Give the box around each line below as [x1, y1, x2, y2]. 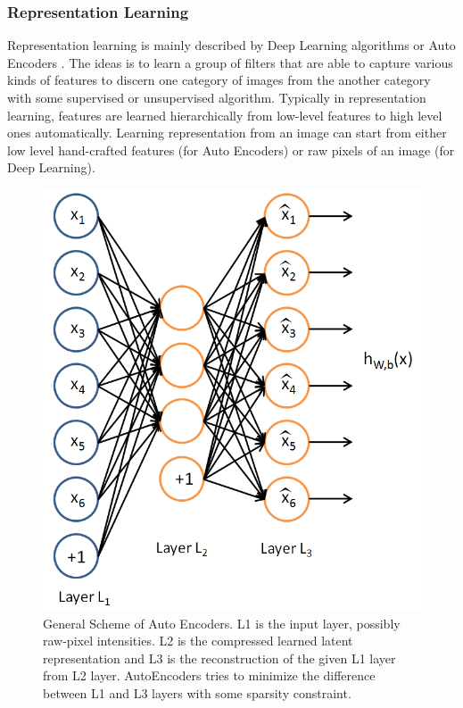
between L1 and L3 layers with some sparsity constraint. [43, 684, 351, 703]
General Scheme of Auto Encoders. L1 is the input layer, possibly [43, 613, 401, 632]
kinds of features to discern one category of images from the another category [7, 71, 431, 89]
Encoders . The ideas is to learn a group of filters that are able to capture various [7, 53, 453, 71]
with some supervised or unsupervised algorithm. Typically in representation [7, 88, 426, 106]
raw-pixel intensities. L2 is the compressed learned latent [43, 631, 353, 650]
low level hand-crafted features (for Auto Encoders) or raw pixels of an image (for [7, 140, 455, 159]
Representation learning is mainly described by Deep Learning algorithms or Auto [7, 36, 456, 54]
